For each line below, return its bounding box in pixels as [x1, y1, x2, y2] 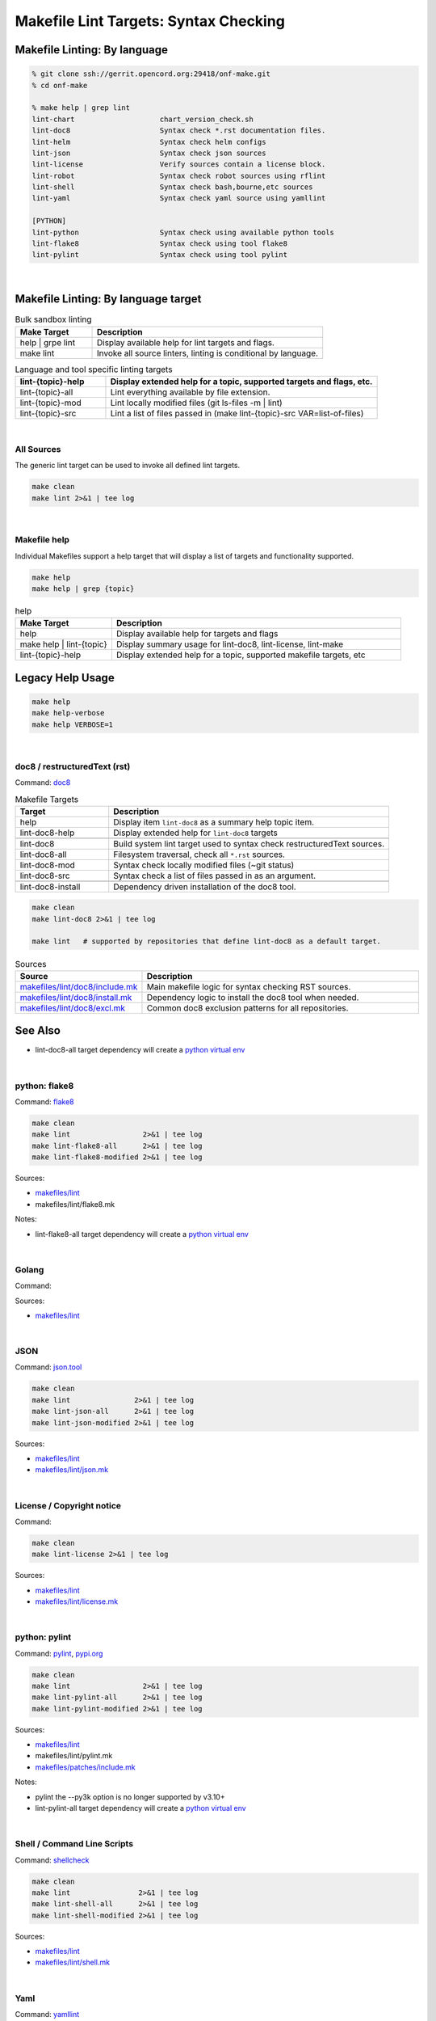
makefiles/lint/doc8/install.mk [19, 991, 132, 1002]
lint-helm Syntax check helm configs [31, 137, 266, 146]
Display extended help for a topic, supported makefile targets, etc [115, 649, 367, 660]
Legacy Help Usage [15, 671, 115, 685]
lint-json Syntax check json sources [31, 148, 266, 158]
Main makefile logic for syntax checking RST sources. [146, 981, 351, 992]
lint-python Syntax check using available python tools [31, 227, 335, 237]
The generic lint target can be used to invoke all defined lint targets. [15, 461, 241, 470]
